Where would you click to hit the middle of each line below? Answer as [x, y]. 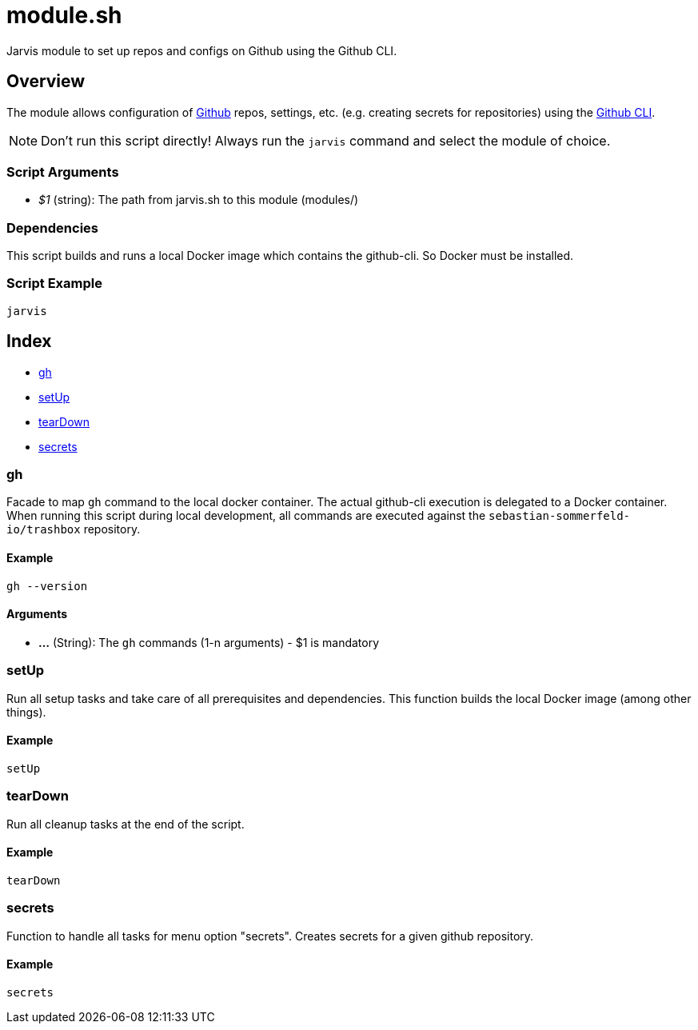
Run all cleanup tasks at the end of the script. [126, 824]
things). [26, 712]
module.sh [64, 15]
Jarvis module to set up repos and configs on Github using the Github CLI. [202, 50]
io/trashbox [44, 530]
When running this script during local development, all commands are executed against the [246, 516]
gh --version [47, 586]
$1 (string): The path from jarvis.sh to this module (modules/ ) [199, 200]
